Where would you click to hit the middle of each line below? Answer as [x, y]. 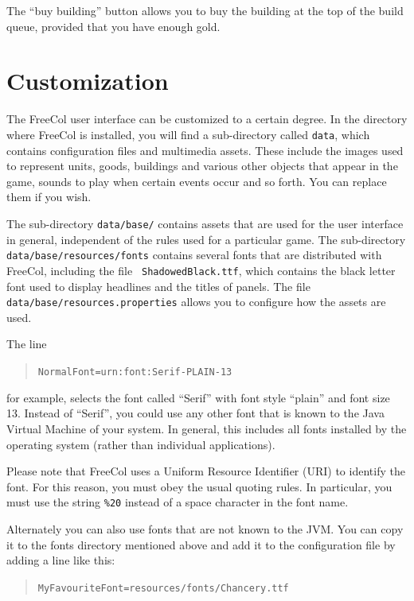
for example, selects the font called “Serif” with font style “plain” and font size [198, 397]
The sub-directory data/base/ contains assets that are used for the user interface [205, 223]
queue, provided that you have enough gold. [113, 26]
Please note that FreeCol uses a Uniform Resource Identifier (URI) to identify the [206, 471]
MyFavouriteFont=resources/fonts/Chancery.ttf [163, 588]
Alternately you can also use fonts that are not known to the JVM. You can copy [205, 528]
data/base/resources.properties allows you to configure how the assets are [196, 302]
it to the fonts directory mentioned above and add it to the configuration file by [201, 544]
